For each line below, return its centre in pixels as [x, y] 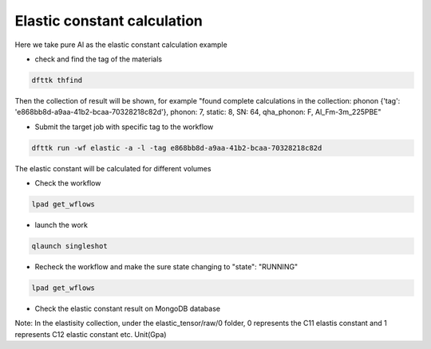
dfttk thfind [57, 80]
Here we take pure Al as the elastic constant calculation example [121, 45]
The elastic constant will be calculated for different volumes [113, 168]
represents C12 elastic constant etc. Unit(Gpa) [91, 334]
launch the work [61, 225]
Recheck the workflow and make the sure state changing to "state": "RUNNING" [166, 266]
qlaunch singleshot [69, 246]
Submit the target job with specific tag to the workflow [124, 127]
